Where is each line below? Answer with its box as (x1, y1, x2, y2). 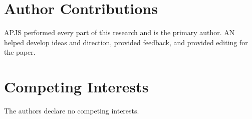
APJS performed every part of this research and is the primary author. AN (4, 27, 235, 38)
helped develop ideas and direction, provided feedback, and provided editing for (4, 37, 248, 47)
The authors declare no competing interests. (4, 105, 139, 116)
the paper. (4, 47, 36, 57)
